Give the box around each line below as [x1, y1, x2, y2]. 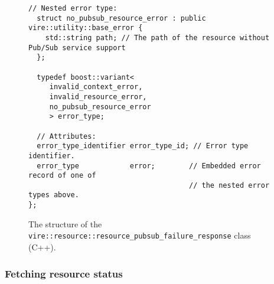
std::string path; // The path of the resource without [45, 33, 270, 42]
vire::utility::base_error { [28, 24, 143, 32]
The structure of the [28, 217, 102, 230]
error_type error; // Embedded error [37, 161, 261, 170]
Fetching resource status [5, 266, 123, 280]
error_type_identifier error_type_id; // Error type [37, 142, 249, 151]
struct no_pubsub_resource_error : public [37, 14, 206, 22]
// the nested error [189, 181, 270, 190]
